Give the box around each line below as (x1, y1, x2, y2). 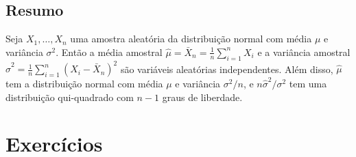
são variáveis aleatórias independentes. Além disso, (120, 61, 333, 76)
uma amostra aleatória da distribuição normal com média (70, 31, 312, 46)
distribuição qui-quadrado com (5, 89, 134, 104)
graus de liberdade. (162, 89, 243, 104)
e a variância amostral (257, 44, 351, 59)
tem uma (289, 76, 327, 91)
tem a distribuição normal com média (5, 76, 163, 91)
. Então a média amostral (56, 44, 163, 59)
